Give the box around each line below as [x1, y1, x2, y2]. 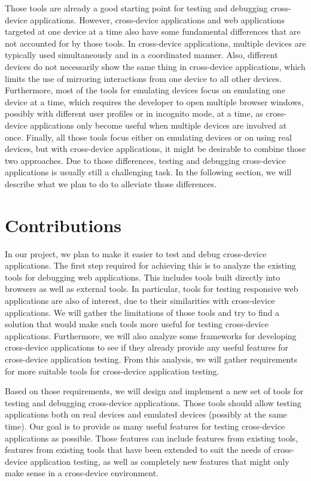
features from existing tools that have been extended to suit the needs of [5, 443, 271, 456]
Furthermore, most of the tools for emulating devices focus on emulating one [5, 84, 285, 96]
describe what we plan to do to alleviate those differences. [5, 177, 217, 190]
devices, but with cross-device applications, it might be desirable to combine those [5, 142, 306, 155]
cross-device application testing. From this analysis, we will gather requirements [5, 352, 297, 365]
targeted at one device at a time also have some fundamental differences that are [5, 25, 301, 38]
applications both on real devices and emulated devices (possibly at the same [5, 408, 287, 421]
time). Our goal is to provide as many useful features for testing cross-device [5, 419, 285, 432]
